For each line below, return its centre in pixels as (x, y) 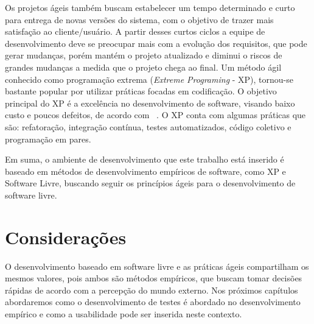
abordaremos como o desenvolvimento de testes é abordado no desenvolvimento (153, 302)
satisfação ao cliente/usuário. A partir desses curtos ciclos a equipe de (135, 31)
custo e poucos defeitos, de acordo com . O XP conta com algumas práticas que (155, 115)
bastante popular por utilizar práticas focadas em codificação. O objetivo (141, 91)
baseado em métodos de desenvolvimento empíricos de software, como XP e (145, 171)
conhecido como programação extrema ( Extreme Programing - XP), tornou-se (149, 79)
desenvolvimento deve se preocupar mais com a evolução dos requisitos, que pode (156, 43)
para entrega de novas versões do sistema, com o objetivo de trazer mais (139, 19)
